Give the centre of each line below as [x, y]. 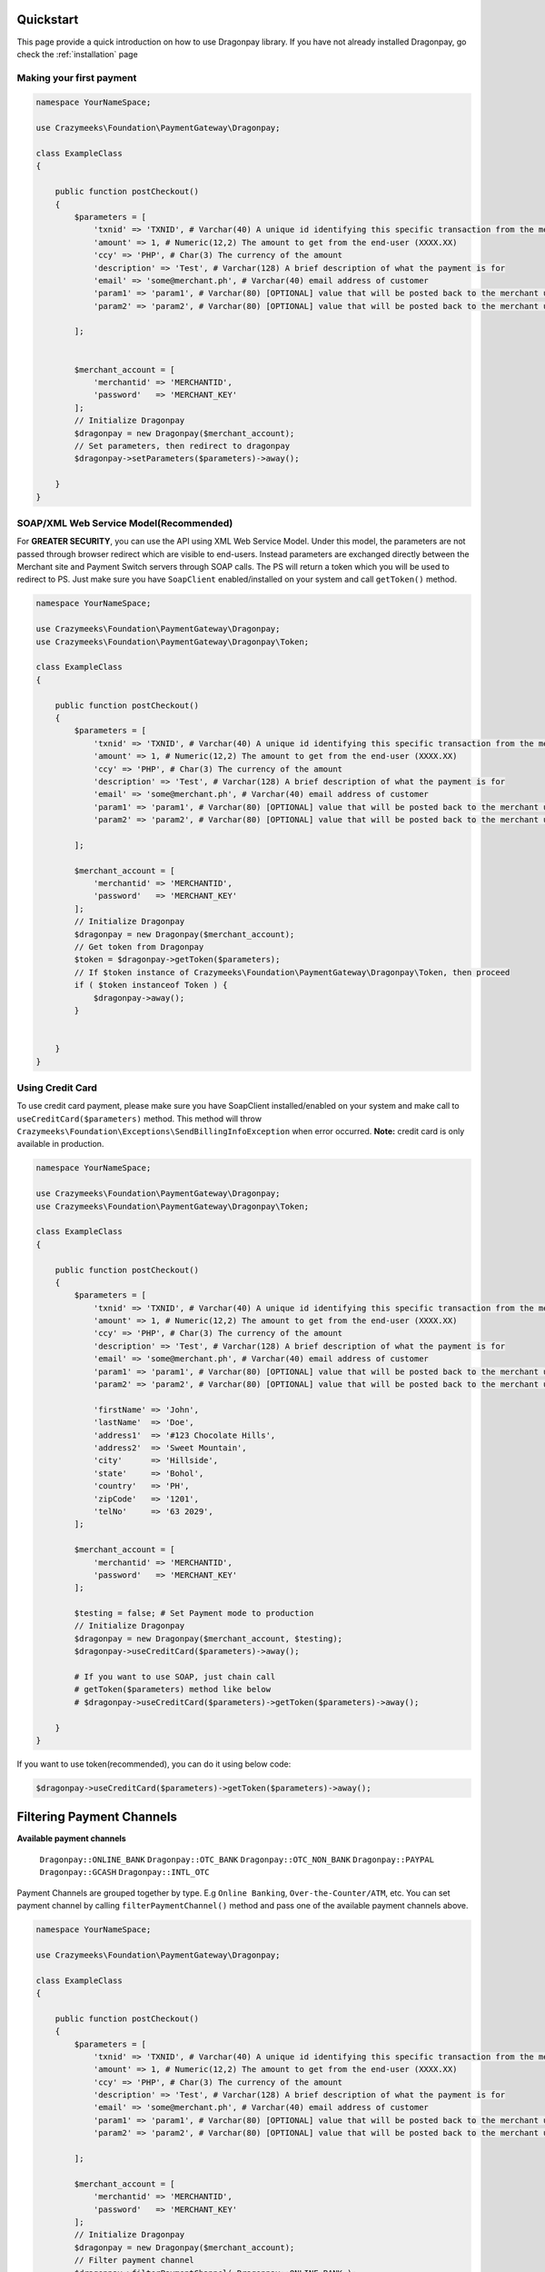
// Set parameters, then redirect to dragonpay [182, 446]
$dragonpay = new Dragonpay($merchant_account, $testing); [208, 1639]
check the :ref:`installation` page [77, 54]
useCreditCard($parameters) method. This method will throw [139, 1119]
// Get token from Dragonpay [139, 947]
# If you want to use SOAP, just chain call [175, 1677]
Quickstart [48, 20]
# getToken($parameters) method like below [173, 1689]
